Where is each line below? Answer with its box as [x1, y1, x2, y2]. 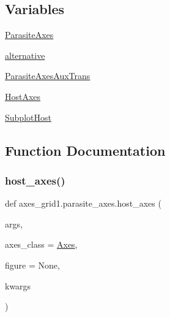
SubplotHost [5, 110, 51, 123]
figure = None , [5, 258, 60, 271]
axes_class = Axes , [5, 238, 78, 251]
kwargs [5, 279, 31, 292]
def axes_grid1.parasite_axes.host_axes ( [5, 197, 161, 210]
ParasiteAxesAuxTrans [5, 69, 91, 82]
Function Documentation [5, 140, 166, 159]
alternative [5, 48, 45, 61]
